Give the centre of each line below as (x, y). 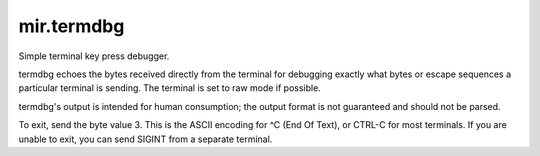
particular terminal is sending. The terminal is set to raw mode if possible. (170, 88)
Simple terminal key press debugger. (94, 56)
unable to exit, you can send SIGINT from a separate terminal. (145, 139)
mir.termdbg (71, 26)
